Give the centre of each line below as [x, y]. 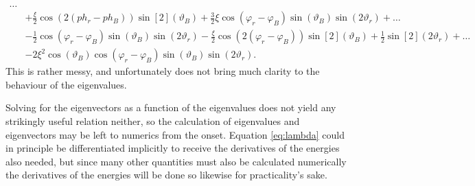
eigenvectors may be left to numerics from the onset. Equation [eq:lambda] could [175, 134]
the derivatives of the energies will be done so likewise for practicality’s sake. [166, 175]
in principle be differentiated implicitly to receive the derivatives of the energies [173, 148]
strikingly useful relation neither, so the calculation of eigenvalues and [153, 120]
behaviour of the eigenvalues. [66, 84]
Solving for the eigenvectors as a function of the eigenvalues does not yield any [171, 107]
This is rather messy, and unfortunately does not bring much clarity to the [163, 71]
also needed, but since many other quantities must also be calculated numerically [176, 161]
